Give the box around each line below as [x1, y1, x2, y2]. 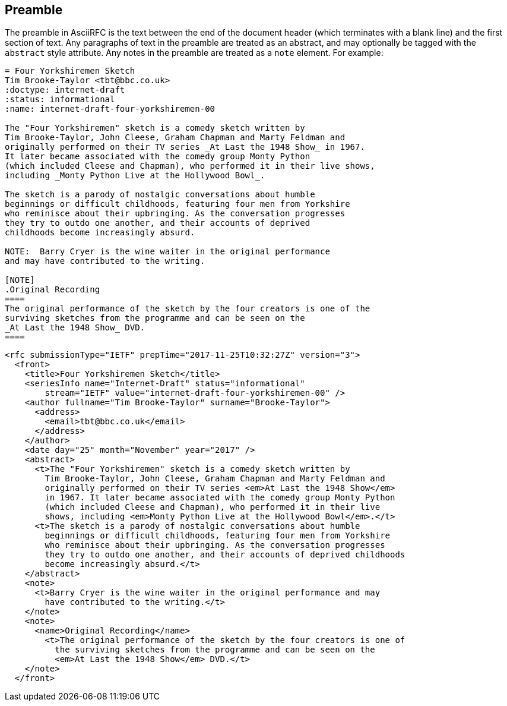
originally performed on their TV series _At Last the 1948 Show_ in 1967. [5, 142, 365, 152]
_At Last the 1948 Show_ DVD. [5, 323, 145, 333]
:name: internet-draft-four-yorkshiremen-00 [5, 104, 216, 114]
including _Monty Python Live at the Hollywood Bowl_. [5, 171, 265, 181]
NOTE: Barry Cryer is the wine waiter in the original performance [5, 247, 330, 257]
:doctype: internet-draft [5, 85, 125, 95]
